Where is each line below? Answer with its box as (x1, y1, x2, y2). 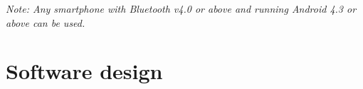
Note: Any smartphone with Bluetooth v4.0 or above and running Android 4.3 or (6, 1, 357, 16)
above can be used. (6, 15, 85, 30)
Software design (6, 57, 163, 85)
